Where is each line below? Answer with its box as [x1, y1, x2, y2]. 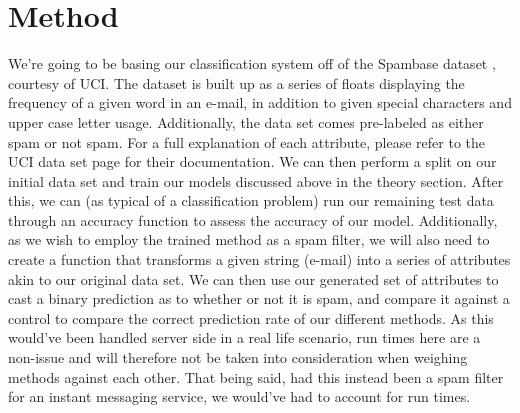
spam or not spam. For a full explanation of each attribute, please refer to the [8, 131, 486, 152]
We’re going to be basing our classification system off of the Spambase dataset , [8, 53, 496, 74]
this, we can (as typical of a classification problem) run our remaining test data [8, 190, 494, 211]
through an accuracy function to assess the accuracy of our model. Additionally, [8, 209, 498, 230]
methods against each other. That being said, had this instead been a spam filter [8, 366, 504, 387]
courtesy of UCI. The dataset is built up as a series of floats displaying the [8, 72, 465, 93]
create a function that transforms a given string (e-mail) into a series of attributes [8, 249, 511, 270]
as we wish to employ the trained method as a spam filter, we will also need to [8, 229, 490, 250]
